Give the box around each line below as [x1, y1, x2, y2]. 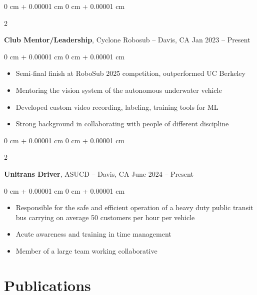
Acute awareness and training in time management [15, 229, 171, 239]
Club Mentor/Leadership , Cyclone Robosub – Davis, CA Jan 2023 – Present [4, 34, 250, 45]
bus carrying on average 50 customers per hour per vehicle [15, 212, 195, 222]
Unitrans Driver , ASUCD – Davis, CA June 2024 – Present [4, 168, 193, 179]
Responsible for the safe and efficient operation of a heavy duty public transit [15, 202, 253, 213]
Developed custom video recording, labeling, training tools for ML [15, 101, 218, 112]
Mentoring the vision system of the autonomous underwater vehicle [15, 84, 222, 95]
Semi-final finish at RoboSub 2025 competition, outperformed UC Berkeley [15, 68, 245, 78]
